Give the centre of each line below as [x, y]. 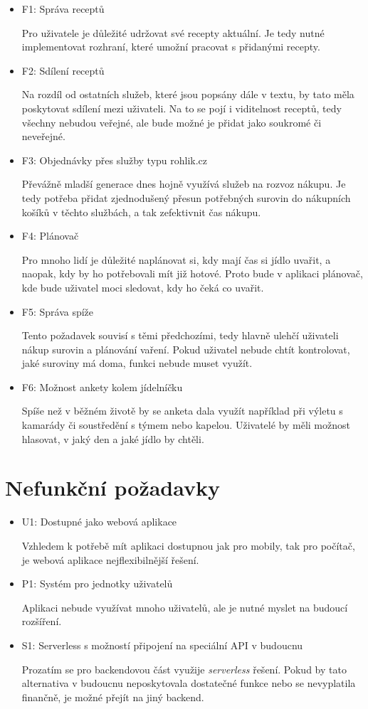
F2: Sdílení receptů [63, 70]
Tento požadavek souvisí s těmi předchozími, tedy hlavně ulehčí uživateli [180, 335]
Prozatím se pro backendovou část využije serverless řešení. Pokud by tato [184, 669]
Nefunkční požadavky [113, 487]
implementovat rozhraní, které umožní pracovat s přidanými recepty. [171, 47]
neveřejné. [43, 136]
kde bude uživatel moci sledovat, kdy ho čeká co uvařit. [143, 287]
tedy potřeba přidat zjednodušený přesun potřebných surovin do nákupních [186, 197]
